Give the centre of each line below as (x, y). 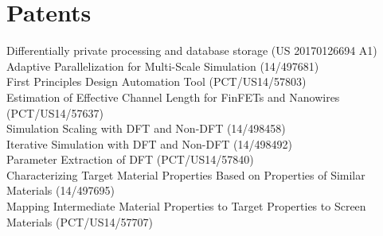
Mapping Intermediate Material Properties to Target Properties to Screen (186, 206)
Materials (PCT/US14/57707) (80, 221)
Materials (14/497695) (61, 190)
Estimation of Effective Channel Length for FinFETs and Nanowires (173, 97)
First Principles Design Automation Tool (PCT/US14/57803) (156, 81)
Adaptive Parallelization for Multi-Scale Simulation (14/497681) (163, 66)
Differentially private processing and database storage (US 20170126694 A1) (192, 50)
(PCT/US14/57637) (55, 112)
